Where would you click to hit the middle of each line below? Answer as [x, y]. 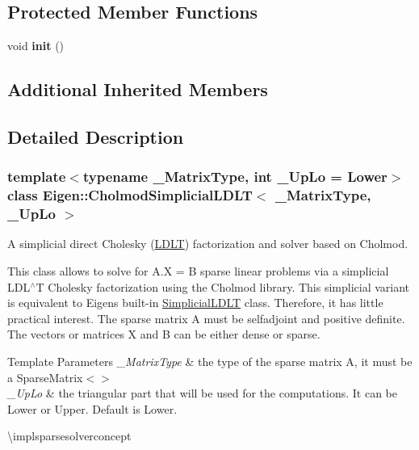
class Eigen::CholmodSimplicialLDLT [130, 195]
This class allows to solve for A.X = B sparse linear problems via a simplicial [198, 271]
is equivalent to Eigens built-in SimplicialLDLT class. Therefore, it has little [195, 303]
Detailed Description [96, 136]
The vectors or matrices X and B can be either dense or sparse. [164, 334]
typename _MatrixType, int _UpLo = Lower [235, 177]
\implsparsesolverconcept [69, 436]
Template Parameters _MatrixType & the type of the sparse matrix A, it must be [210, 361]
